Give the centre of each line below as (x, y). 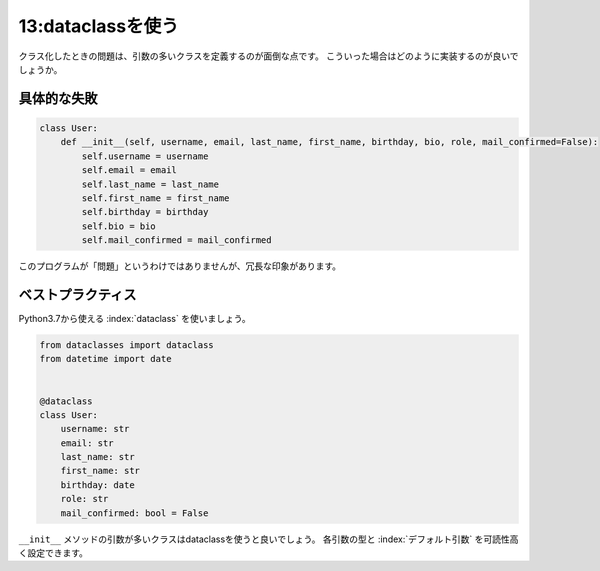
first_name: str (100, 471)
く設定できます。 (53, 553)
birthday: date (97, 484)
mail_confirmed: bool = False (134, 513)
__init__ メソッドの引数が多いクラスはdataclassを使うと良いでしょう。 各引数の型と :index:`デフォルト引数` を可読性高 (268, 539)
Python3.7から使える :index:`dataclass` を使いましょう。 (135, 318)
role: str (84, 499)
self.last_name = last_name (150, 184)
